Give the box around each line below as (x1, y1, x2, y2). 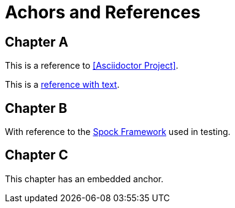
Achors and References (5, 2, 201, 23)
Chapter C (5, 147, 69, 163)
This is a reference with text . (5, 79, 120, 90)
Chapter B (5, 100, 67, 116)
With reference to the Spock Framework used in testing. (5, 126, 231, 137)
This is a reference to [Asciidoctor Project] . (5, 60, 179, 71)
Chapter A (5, 34, 69, 50)
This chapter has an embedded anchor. (5, 173, 164, 184)
